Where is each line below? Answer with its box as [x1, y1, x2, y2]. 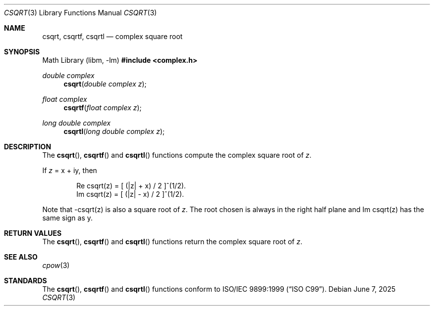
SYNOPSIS [4, 47, 40, 56]
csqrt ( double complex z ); [63, 80, 147, 88]
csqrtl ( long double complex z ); [63, 127, 165, 135]
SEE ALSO [4, 253, 38, 261]
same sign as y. [42, 214, 93, 222]
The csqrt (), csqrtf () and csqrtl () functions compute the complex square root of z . [42, 151, 312, 159]
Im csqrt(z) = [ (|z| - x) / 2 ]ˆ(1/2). [76, 190, 184, 198]
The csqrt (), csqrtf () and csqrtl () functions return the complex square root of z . [42, 237, 303, 246]
